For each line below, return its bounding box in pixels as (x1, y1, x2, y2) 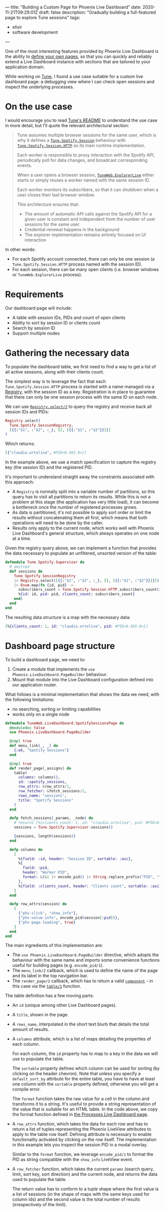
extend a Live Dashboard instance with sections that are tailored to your (5, 59, 151, 64)
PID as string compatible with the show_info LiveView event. (12, 1157, 134, 1162)
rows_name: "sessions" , (18, 793, 67, 798)
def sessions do (9, 569, 43, 574)
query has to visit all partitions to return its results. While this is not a (12, 494, 151, 500)
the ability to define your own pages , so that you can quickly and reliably (5, 54, 152, 59)
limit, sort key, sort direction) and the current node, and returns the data (12, 1171, 158, 1177)
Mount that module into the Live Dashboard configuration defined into (12, 676, 154, 682)
